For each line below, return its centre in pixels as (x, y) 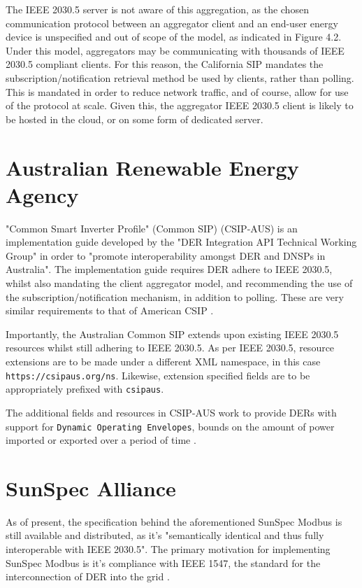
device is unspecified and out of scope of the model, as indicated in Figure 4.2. (174, 37)
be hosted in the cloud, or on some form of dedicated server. (135, 119)
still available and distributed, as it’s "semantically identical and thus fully (165, 535)
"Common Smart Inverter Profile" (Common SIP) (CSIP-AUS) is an (152, 228)
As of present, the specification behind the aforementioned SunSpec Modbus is (174, 521)
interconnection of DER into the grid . (88, 576)
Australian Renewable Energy (152, 167)
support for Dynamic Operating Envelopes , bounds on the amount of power (170, 426)
